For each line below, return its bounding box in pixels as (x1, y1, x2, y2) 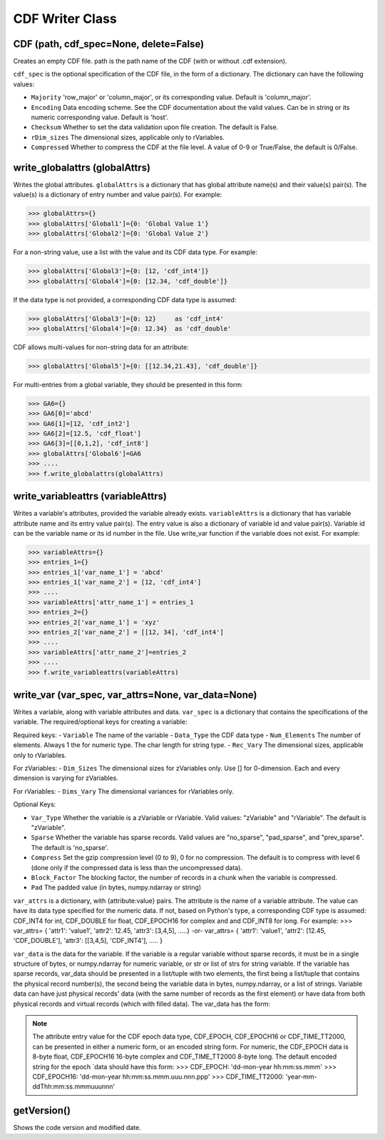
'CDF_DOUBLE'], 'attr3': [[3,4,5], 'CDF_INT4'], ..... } (13, 936, 163, 945)
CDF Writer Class (13, 11, 117, 26)
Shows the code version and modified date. (13, 1124, 142, 1132)
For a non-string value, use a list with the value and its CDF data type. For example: (13, 248, 258, 256)
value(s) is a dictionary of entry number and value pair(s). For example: (13, 190, 222, 199)
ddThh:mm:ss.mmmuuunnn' (32, 1082, 115, 1091)
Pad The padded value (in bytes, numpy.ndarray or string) (31, 883, 202, 892)
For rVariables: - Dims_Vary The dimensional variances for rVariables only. (13, 786, 235, 796)
